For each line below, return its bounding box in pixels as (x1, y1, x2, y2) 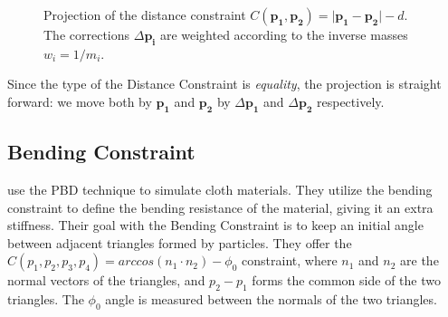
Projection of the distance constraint (43, 5, 246, 24)
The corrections (43, 25, 130, 43)
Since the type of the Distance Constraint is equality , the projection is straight (7, 74, 442, 93)
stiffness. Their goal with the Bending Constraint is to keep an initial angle (7, 216, 424, 235)
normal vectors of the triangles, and (7, 271, 205, 290)
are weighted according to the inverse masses (159, 25, 408, 43)
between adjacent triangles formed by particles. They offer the (7, 233, 352, 252)
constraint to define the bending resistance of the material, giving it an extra (7, 197, 434, 216)
